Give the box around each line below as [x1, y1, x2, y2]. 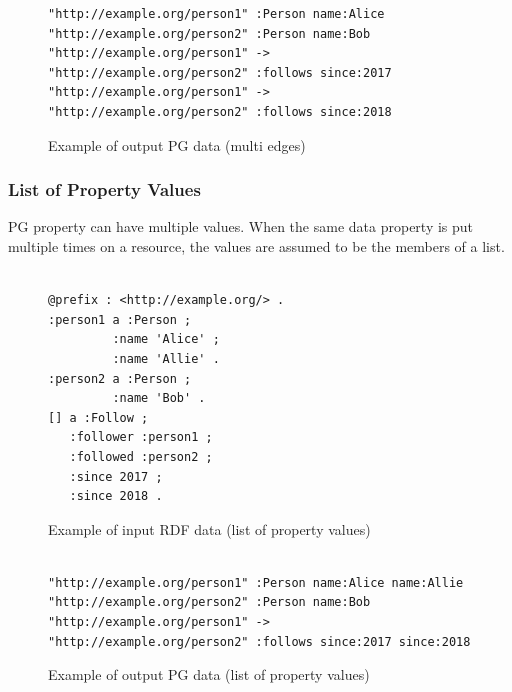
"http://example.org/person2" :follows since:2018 [48, 104, 392, 119]
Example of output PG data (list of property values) [48, 664, 370, 685]
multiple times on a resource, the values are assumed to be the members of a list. [8, 235, 505, 256]
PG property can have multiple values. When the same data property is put [8, 216, 474, 237]
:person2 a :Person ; [48, 371, 192, 386]
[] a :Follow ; [48, 410, 149, 425]
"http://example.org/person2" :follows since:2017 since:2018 [48, 634, 471, 649]
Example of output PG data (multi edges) [48, 134, 306, 155]
